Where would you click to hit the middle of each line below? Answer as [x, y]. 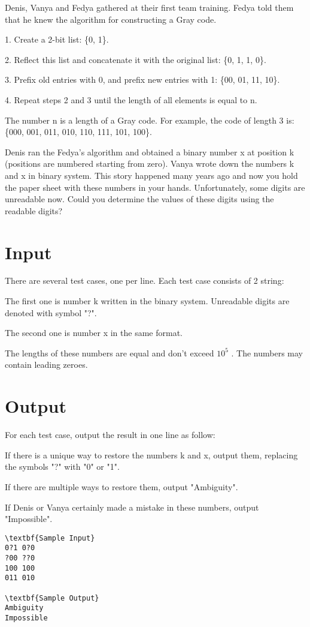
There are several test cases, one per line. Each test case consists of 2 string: [145, 280]
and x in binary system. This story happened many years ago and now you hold [151, 175]
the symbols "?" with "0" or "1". [62, 466]
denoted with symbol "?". [51, 312]
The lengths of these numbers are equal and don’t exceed [110, 352]
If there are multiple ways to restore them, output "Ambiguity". [121, 486]
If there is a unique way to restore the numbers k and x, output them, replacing [151, 454]
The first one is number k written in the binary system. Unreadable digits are [147, 301]
